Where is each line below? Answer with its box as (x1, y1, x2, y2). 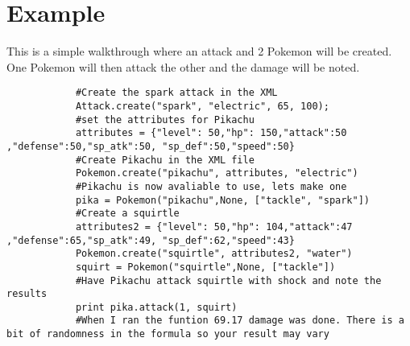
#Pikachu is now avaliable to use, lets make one (75, 180, 347, 192)
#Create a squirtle (75, 208, 180, 220)
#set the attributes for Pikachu (75, 113, 255, 126)
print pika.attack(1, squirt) (75, 301, 238, 313)
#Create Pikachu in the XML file (75, 154, 255, 166)
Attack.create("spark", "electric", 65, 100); (75, 100, 329, 112)
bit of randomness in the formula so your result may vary (6, 328, 329, 340)
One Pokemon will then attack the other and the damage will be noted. (6, 58, 360, 75)
